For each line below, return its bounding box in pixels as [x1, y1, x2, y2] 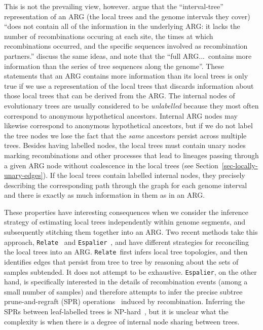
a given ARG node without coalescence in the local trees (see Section [4, 160, 218, 170]
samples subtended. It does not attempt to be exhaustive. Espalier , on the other [4, 266, 257, 277]
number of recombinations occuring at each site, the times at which [4, 30, 213, 41]
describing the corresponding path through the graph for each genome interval [4, 179, 247, 190]
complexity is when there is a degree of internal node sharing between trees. [4, 316, 240, 326]
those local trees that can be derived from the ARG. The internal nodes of [4, 90, 235, 101]
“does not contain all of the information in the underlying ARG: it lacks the [4, 21, 240, 31]
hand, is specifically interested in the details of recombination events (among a [4, 276, 248, 287]
